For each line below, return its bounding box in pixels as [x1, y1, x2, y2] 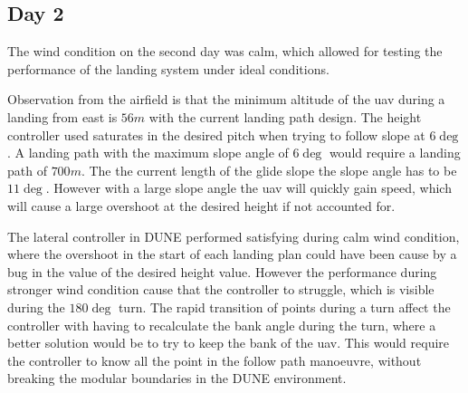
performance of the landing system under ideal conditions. [7, 59, 330, 78]
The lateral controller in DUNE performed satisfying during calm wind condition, [7, 226, 460, 245]
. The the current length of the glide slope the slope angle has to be [81, 160, 457, 179]
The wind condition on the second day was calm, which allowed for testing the [7, 42, 443, 61]
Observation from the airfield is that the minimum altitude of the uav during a [7, 90, 445, 109]
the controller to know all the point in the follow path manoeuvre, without [7, 350, 422, 369]
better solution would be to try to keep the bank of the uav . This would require [7, 333, 450, 352]
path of [7, 160, 47, 179]
